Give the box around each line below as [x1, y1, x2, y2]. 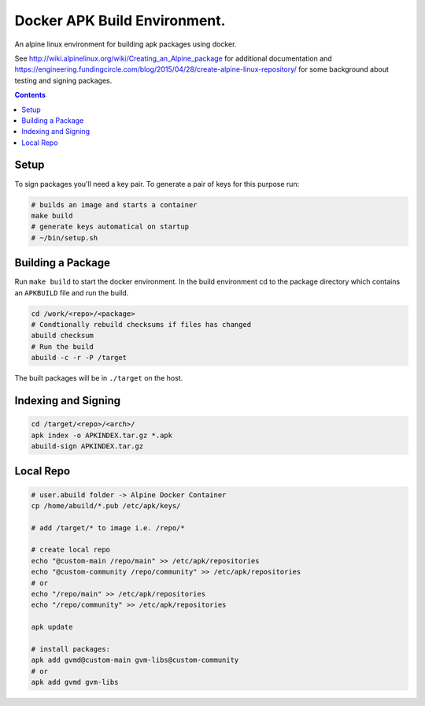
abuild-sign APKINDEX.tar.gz [31, 441, 144, 451]
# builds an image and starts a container [31, 200, 198, 209]
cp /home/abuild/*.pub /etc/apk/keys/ [31, 501, 181, 510]
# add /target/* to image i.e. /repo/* [31, 523, 185, 532]
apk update [31, 622, 73, 632]
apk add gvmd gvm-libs [31, 678, 119, 687]
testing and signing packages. [14, 76, 113, 85]
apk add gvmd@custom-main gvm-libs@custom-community [31, 656, 239, 665]
